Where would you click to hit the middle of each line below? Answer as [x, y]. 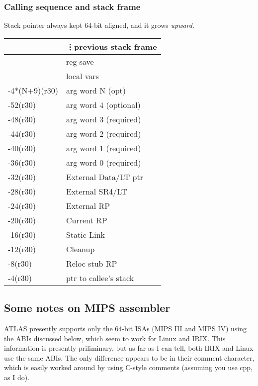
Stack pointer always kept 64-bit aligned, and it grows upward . [99, 25]
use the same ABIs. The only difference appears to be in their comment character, [129, 357]
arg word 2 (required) [103, 133]
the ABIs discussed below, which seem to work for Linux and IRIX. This [115, 338]
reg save [80, 61]
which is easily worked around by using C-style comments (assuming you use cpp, [128, 367]
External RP [88, 205]
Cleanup [80, 249]
